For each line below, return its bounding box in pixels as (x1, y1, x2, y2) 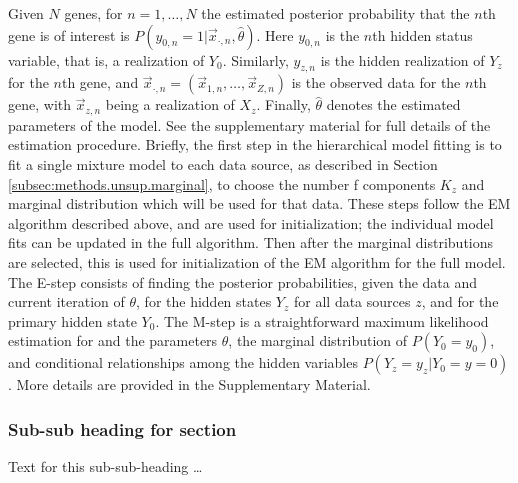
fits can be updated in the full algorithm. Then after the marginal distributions (8, 232, 494, 253)
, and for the (421, 291, 499, 312)
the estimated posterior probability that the (201, 3, 470, 23)
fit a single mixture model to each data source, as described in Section (8, 154, 438, 175)
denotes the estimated (326, 94, 461, 115)
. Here (256, 24, 294, 45)
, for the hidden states (136, 291, 272, 312)
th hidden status (372, 24, 473, 45)
